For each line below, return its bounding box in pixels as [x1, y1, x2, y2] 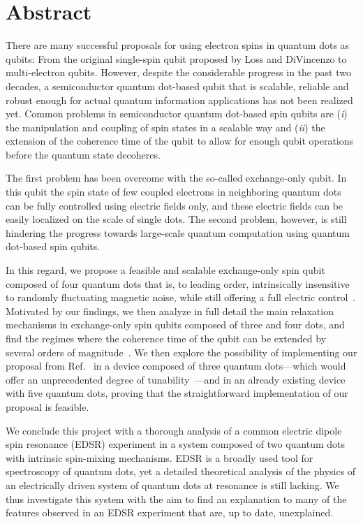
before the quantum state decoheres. [6, 147, 161, 161]
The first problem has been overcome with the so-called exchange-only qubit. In [6, 170, 347, 185]
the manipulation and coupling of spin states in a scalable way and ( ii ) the [6, 119, 325, 134]
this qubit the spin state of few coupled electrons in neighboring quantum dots [6, 184, 341, 199]
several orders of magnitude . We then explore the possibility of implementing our [6, 344, 357, 359]
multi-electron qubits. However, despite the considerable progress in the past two [6, 65, 351, 80]
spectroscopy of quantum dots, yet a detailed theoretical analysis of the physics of [6, 464, 356, 479]
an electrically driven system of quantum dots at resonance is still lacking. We [6, 477, 339, 492]
